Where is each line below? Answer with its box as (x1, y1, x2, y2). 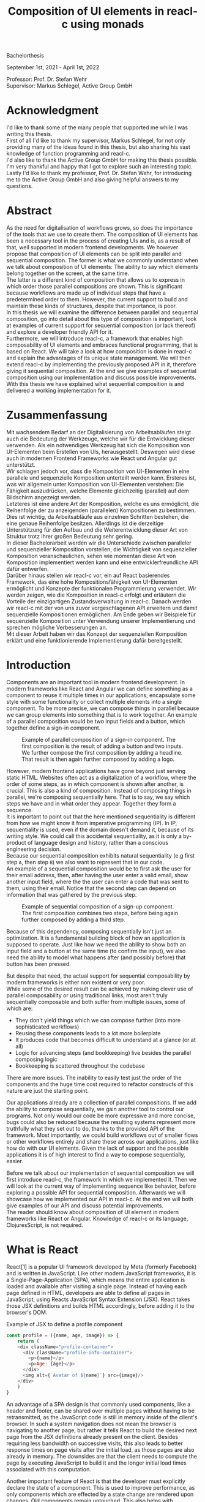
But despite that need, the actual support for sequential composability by (6, 972, 190, 979)
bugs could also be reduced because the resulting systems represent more (6, 1118, 196, 1125)
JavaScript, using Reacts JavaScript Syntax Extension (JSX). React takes (6, 1296, 191, 1303)
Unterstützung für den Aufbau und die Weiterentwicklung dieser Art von (6, 526, 188, 534)
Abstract (6, 204, 52, 218)
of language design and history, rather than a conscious (27, 839, 168, 846)
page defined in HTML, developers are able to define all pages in (6, 1289, 170, 1296)
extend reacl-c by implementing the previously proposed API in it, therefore (6, 361, 196, 368)
